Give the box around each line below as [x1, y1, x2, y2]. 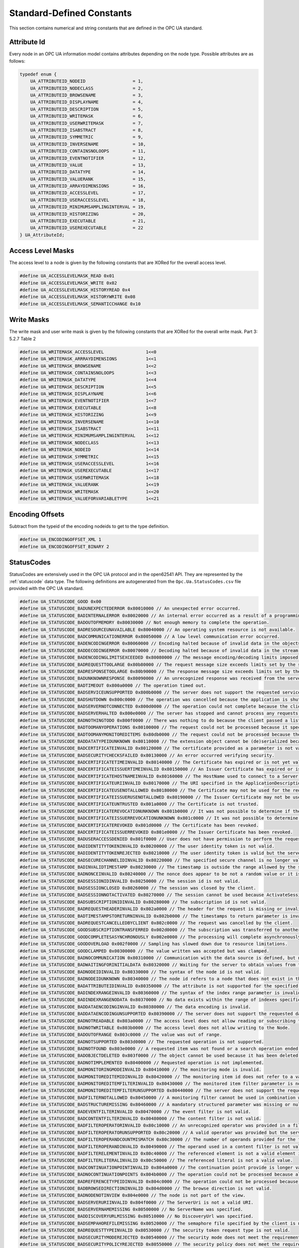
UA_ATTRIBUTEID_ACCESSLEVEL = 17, [30, 190, 147, 196]
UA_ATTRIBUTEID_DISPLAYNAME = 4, [30, 99, 144, 105]
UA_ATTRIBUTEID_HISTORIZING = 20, [30, 211, 147, 217]
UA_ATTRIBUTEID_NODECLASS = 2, [30, 85, 144, 91]
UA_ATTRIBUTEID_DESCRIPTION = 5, [30, 106, 144, 112]
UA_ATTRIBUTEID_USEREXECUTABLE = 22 [30, 225, 144, 231]
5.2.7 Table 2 [9, 335, 36, 341]
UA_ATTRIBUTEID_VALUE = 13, [30, 162, 147, 168]
